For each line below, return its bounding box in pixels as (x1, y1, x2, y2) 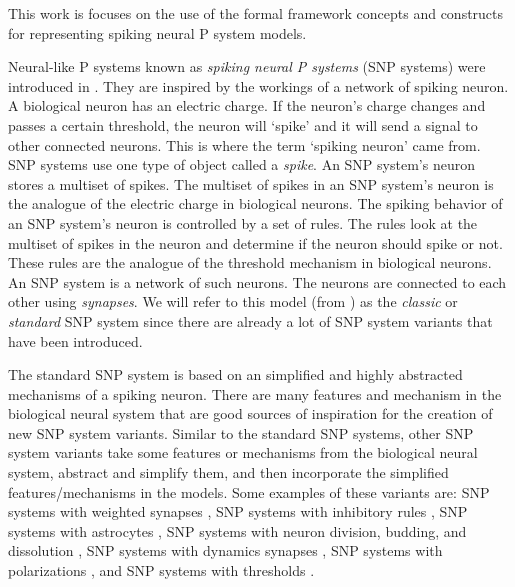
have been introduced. (8, 330, 143, 351)
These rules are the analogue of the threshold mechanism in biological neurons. (8, 252, 492, 273)
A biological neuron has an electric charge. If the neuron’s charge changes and (8, 95, 486, 116)
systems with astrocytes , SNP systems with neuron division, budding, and (8, 520, 467, 541)
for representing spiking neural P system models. (8, 22, 307, 43)
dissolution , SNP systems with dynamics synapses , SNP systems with (8, 540, 443, 561)
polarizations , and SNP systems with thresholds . (8, 560, 315, 581)
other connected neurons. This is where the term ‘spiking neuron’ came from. (8, 134, 481, 155)
